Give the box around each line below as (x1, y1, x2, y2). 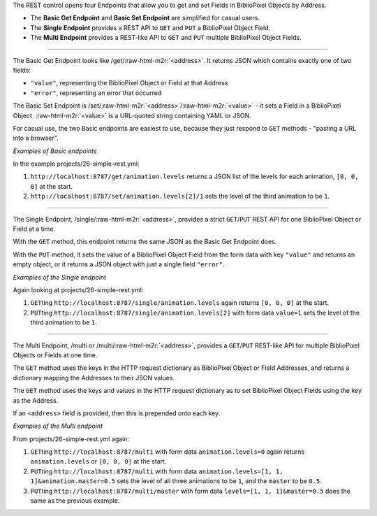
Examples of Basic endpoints (13, 147, 97, 155)
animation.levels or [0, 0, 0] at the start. (30, 457, 167, 466)
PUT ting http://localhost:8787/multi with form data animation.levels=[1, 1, (30, 467, 283, 475)
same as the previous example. (30, 496, 120, 505)
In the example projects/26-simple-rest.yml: (13, 159, 140, 168)
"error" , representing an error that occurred (30, 88, 162, 97)
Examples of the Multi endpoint (13, 422, 103, 430)
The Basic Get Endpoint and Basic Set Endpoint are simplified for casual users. (30, 14, 260, 22)
